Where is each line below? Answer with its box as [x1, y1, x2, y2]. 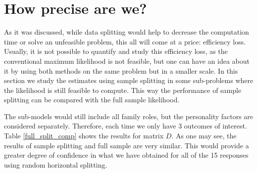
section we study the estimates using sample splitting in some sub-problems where [4, 75, 254, 86]
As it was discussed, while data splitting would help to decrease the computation [4, 27, 249, 37]
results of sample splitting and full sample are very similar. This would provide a [4, 140, 249, 150]
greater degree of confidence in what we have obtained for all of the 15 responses [4, 150, 249, 160]
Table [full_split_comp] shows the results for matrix [4, 130, 164, 141]
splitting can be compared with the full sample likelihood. [4, 94, 180, 105]
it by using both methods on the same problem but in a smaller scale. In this [4, 65, 238, 76]
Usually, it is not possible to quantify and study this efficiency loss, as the [4, 46, 228, 56]
